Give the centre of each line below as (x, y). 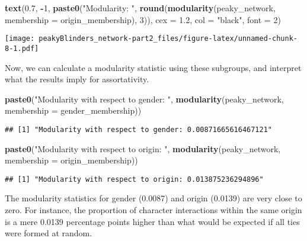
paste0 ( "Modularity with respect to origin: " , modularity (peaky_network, (143, 148)
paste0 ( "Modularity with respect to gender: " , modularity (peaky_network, (144, 99)
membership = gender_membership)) (73, 110)
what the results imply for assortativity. (77, 79)
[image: (20, 39)
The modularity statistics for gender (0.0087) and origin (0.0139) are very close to (153, 198)
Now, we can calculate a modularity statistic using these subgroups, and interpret (153, 67)
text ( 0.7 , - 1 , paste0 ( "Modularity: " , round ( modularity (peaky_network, (140, 8)
